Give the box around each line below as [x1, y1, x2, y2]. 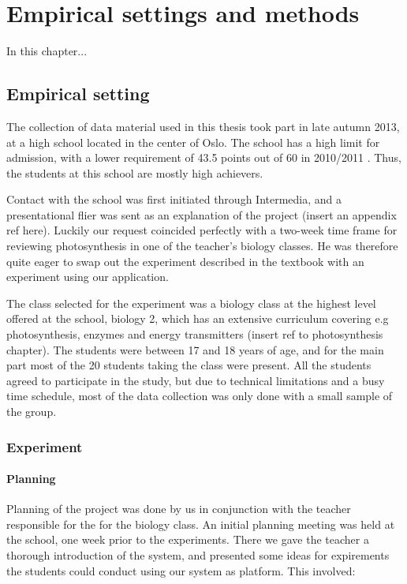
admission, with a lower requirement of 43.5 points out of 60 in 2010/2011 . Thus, [6, 149, 401, 166]
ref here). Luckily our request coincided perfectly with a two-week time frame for [6, 222, 398, 238]
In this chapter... [6, 43, 88, 59]
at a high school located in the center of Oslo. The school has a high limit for [6, 133, 380, 150]
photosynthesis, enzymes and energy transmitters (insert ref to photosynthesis [6, 326, 383, 343]
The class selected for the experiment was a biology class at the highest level [6, 294, 376, 311]
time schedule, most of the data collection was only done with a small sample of [6, 387, 393, 404]
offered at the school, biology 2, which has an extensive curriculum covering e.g [6, 310, 389, 327]
